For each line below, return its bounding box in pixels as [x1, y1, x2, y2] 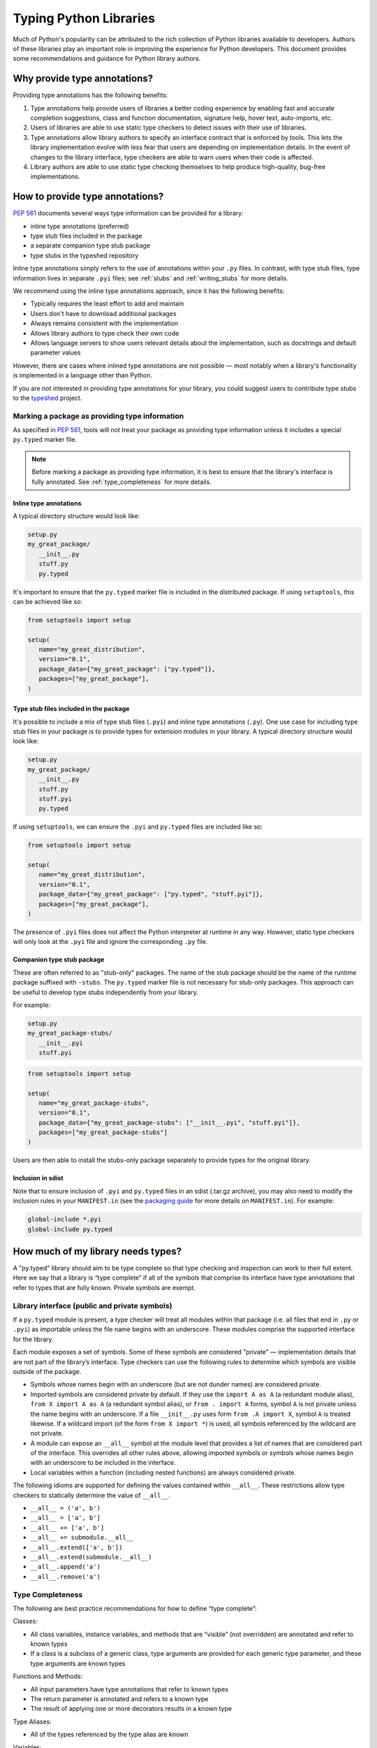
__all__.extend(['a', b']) [30, 1543, 123, 1552]
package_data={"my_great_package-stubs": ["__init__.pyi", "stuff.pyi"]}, [38, 1119, 300, 1126]
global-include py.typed [27, 1225, 113, 1233]
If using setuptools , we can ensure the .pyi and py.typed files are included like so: [13, 822, 263, 831]
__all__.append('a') [30, 1563, 101, 1571]
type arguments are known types [30, 1659, 126, 1668]
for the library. [13, 1335, 54, 1343]
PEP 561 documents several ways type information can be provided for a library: [13, 209, 244, 217]
